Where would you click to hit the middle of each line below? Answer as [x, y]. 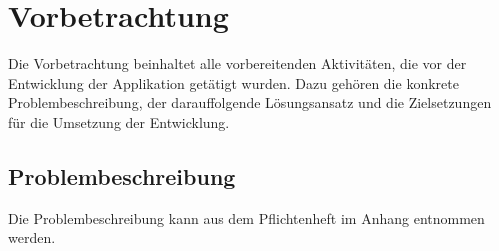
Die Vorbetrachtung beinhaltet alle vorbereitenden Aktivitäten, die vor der [237, 63]
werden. [32, 237]
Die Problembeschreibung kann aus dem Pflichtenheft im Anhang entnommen [246, 217]
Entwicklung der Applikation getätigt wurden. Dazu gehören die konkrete [233, 82]
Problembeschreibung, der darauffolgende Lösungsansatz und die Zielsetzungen [250, 102]
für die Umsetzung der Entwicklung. [119, 121]
